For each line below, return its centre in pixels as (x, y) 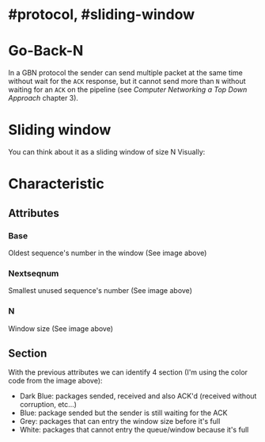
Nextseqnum (34, 273)
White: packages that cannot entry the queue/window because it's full (134, 430)
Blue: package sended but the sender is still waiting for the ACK (123, 413)
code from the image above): (55, 381)
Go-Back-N (46, 51)
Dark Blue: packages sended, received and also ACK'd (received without (138, 396)
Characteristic (56, 184)
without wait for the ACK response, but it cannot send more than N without (127, 82)
